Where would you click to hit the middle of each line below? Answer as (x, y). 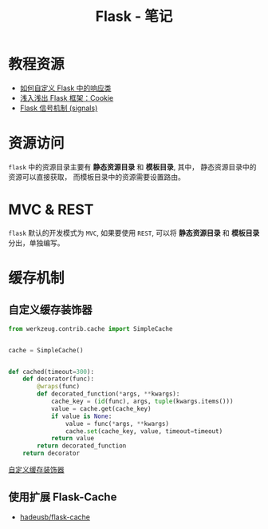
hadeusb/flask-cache (55, 517)
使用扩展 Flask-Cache (63, 497)
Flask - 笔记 (134, 16)
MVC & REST (51, 210)
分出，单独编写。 (36, 243)
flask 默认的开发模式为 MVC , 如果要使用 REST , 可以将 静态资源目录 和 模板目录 (134, 233)
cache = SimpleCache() (46, 350)
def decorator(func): (58, 379)
